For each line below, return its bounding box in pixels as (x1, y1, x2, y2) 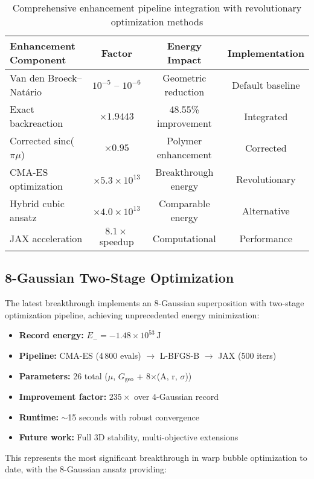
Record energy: (19, 329, 84, 341)
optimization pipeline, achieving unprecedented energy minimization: (5, 308, 260, 321)
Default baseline (232, 77, 300, 92)
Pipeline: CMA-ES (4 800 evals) (19, 349, 141, 361)
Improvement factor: (19, 390, 107, 403)
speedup (100, 234, 134, 248)
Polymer (167, 133, 202, 147)
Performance (239, 231, 293, 245)
